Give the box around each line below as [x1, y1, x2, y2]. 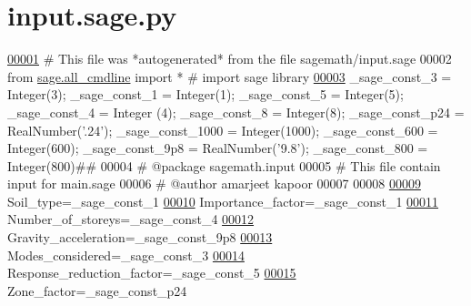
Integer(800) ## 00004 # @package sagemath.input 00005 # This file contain [7, 156, 441, 175]
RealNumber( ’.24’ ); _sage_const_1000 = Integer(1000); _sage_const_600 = [7, 120, 438, 139]
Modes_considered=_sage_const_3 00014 [7, 245, 245, 264]
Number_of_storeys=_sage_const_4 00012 [7, 209, 255, 229]
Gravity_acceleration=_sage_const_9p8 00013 [7, 228, 273, 247]
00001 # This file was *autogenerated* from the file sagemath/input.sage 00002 [7, 49, 452, 68]
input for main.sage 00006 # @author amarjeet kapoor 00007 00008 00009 [7, 174, 421, 193]
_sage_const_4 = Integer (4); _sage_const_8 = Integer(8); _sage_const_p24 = [7, 102, 465, 121]
